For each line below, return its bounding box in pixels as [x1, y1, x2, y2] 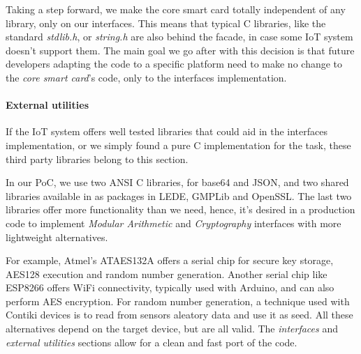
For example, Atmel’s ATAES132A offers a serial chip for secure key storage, [6, 253, 334, 268]
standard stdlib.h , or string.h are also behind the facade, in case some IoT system [6, 29, 353, 44]
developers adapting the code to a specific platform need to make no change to [6, 56, 343, 71]
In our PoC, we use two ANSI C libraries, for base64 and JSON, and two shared [6, 175, 349, 190]
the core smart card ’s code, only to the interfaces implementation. [6, 70, 287, 84]
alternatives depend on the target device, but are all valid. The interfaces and [6, 321, 338, 336]
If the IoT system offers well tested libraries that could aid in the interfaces [6, 124, 328, 139]
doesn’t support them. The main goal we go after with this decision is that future [6, 43, 355, 57]
